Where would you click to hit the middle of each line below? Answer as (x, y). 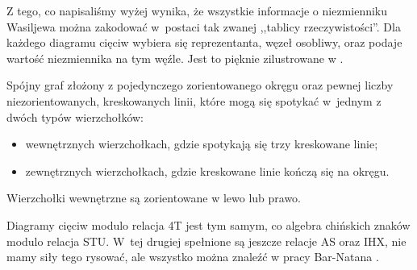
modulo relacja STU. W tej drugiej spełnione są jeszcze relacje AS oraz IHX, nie (206, 241)
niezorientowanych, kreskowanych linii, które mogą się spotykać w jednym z (194, 100)
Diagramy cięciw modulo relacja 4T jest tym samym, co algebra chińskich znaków (208, 224)
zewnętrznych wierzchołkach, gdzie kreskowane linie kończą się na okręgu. (207, 170)
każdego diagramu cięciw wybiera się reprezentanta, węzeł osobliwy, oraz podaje (204, 42)
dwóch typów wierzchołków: (75, 116)
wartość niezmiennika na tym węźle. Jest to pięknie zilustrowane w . (175, 58)
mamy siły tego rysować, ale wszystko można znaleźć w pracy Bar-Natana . (193, 257)
